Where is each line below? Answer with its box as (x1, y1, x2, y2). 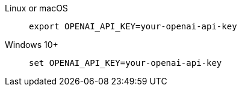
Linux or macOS (5, 3, 68, 13)
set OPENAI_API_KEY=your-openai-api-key (29, 58, 222, 68)
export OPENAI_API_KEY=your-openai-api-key (29, 22, 237, 31)
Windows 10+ (5, 40, 58, 50)
